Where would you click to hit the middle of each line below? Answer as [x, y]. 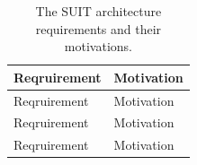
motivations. [98, 46]
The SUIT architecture [98, 11]
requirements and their [98, 28]
